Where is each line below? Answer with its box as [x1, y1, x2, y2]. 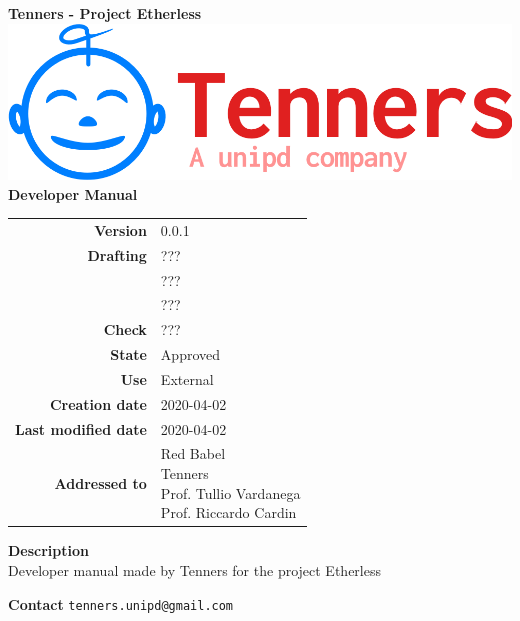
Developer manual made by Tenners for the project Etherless [8, 559, 381, 580]
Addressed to [54, 472, 147, 493]
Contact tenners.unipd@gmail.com [8, 593, 234, 614]
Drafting [87, 244, 147, 265]
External [160, 368, 214, 389]
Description [8, 540, 90, 561]
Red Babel [160, 443, 226, 464]
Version [94, 219, 147, 240]
